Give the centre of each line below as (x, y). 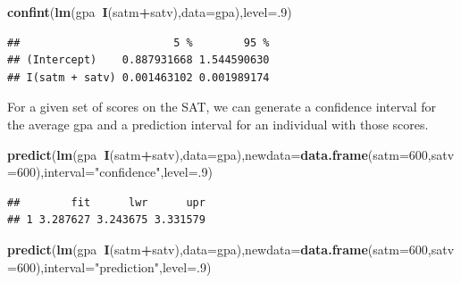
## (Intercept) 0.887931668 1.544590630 (138, 60)
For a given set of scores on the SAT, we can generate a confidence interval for (222, 107)
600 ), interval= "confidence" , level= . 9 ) (114, 172)
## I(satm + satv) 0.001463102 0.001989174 (138, 77)
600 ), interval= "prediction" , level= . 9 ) (114, 266)
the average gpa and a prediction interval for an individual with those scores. (218, 124)
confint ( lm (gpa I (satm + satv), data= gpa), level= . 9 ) (150, 12)
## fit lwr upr (106, 202)
